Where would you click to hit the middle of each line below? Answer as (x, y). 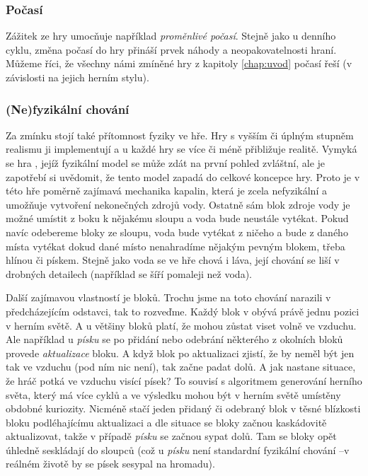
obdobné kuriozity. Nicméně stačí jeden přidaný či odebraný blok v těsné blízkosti (183, 408)
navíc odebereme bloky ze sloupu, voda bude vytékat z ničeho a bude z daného (177, 232)
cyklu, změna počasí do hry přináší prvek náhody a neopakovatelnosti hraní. (171, 49)
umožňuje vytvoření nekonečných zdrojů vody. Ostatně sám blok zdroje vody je (178, 204)
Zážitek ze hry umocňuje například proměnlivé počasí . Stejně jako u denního (171, 36)
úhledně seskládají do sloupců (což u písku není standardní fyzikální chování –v (178, 449)
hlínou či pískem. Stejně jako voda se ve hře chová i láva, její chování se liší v (173, 260)
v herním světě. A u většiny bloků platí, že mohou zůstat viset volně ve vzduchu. (181, 325)
